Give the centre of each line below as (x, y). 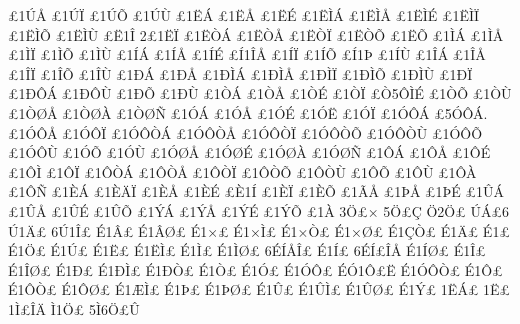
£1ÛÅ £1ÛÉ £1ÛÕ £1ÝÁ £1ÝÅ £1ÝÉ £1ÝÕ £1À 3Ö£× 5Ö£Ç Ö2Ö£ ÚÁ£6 (258, 210)
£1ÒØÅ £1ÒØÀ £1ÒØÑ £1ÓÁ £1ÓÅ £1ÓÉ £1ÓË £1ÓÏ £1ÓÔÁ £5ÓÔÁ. (248, 112)
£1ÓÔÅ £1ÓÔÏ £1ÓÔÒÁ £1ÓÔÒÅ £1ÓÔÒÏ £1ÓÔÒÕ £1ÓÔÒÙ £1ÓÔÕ (245, 132)
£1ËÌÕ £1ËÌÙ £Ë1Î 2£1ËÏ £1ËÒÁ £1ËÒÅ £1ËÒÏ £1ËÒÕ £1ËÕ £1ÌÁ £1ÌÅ (256, 34)
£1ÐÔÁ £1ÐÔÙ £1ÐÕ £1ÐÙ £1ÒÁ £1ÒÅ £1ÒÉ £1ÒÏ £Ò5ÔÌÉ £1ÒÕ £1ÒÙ (260, 93)
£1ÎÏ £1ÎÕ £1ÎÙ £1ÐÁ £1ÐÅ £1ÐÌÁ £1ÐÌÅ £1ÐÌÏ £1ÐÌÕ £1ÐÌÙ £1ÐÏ (240, 73)
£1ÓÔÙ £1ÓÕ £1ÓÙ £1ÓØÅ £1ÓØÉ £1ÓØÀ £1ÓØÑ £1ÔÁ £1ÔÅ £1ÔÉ (249, 152)
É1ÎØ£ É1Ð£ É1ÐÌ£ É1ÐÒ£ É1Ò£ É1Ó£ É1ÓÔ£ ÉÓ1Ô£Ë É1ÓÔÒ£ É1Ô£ (255, 269)
